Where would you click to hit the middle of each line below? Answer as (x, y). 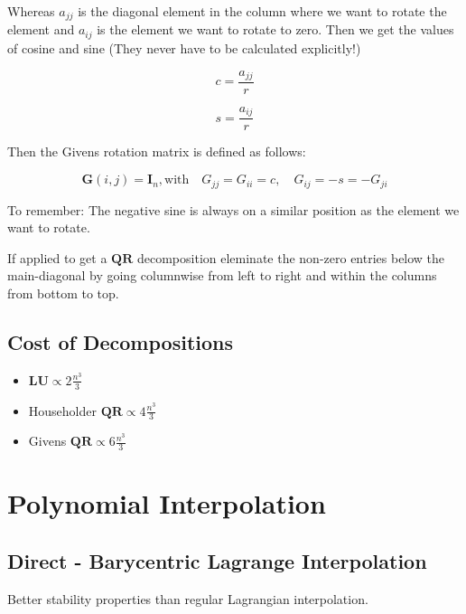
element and (41, 29)
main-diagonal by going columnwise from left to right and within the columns (222, 275)
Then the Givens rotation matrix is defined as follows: (157, 151)
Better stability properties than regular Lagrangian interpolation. (188, 598)
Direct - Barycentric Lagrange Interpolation (217, 560)
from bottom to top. (63, 293)
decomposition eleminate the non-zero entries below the (291, 257)
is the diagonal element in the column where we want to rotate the (262, 11)
